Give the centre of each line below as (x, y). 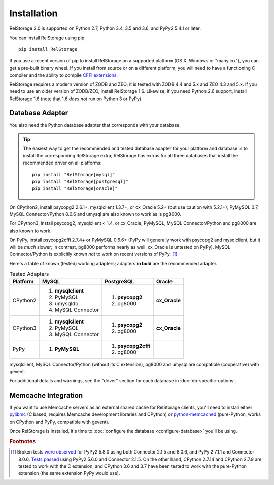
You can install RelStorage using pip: (47, 38)
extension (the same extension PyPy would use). (69, 473)
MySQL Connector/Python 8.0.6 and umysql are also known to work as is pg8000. (95, 214)
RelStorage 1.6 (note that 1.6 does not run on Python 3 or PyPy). (76, 99)
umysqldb (66, 304)
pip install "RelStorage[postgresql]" (80, 181)
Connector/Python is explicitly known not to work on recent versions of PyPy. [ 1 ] (93, 254)
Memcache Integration (46, 395)
